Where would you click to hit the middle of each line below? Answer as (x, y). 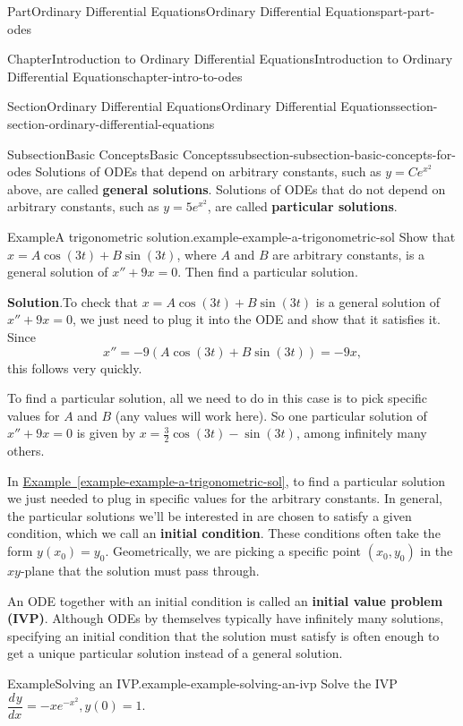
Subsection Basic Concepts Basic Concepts (120, 154)
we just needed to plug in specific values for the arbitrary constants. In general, (225, 498)
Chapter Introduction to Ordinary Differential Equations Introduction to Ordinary (230, 59)
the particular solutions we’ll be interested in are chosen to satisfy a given (210, 515)
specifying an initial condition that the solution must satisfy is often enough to (223, 635)
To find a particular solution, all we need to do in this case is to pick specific (218, 398)
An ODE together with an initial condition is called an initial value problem (225, 600)
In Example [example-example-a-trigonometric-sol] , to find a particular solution (226, 480)
